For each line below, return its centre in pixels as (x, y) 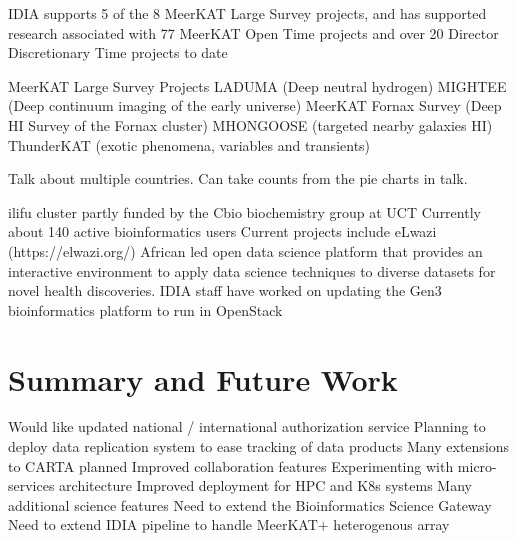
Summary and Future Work (203, 378)
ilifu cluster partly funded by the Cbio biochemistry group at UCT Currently (244, 211)
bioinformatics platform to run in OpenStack (145, 309)
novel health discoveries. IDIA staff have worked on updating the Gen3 (225, 290)
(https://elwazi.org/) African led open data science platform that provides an (245, 250)
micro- (477, 465)
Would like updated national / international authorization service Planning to (247, 426)
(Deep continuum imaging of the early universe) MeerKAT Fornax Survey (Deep (255, 105)
